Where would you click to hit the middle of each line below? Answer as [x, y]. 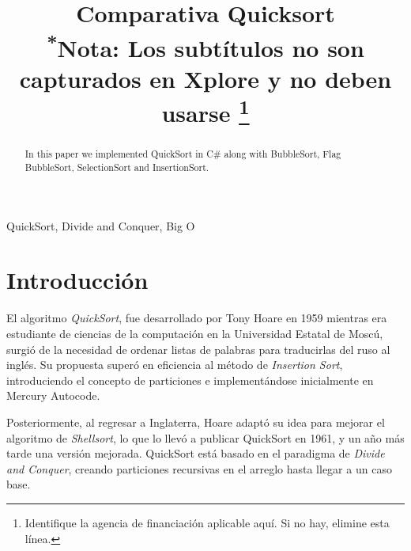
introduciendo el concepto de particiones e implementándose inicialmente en [190, 380]
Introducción [77, 280]
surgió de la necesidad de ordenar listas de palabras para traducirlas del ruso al [198, 349]
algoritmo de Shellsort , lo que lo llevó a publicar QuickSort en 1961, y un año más [205, 437]
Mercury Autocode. [53, 395]
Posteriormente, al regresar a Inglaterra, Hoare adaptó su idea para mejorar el [196, 422]
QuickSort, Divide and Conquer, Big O [101, 225]
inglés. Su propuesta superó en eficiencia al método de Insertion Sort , [175, 365]
